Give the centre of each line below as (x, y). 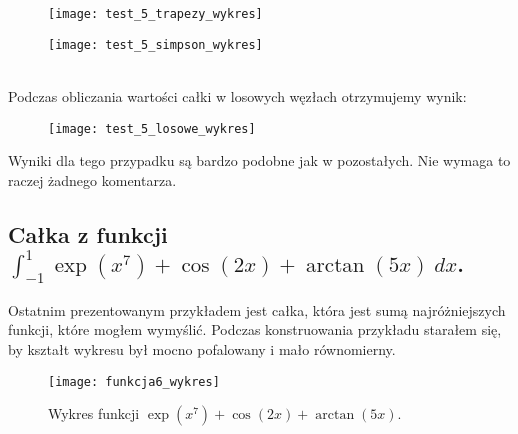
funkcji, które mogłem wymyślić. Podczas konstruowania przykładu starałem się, (255, 329)
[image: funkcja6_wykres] (134, 381)
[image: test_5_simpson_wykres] (155, 44)
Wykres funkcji (94, 413)
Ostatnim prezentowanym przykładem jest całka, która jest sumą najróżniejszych (257, 309)
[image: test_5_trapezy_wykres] (155, 14)
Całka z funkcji (88, 233)
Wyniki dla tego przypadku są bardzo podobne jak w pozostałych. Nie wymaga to (259, 160)
